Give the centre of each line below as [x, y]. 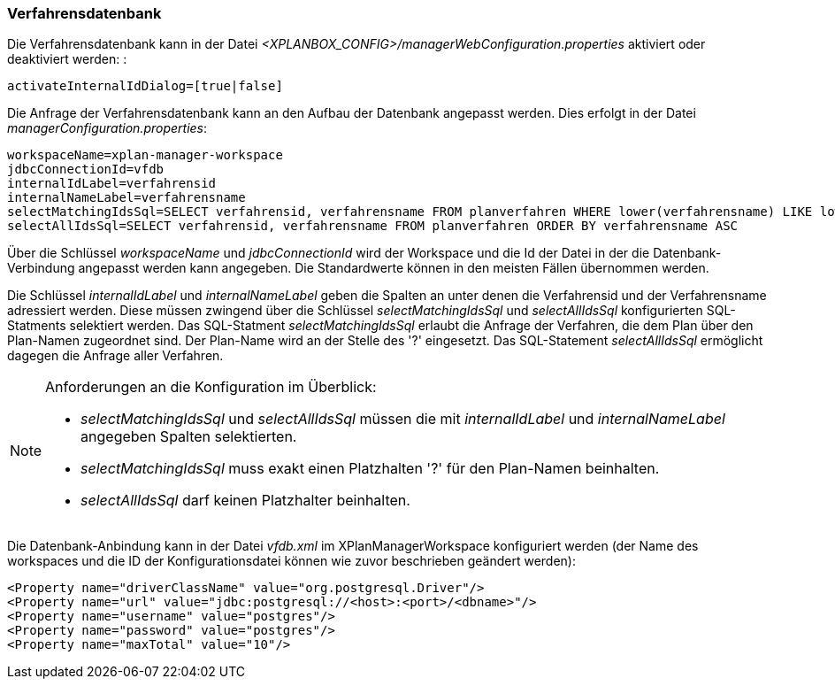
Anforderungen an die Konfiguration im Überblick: [211, 387]
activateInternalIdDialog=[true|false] [145, 86]
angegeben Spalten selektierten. [189, 437]
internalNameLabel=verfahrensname [126, 198]
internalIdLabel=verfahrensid [112, 184]
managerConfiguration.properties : [107, 128]
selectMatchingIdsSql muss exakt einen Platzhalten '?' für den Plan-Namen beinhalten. [370, 469]
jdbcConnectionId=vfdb [86, 170]
